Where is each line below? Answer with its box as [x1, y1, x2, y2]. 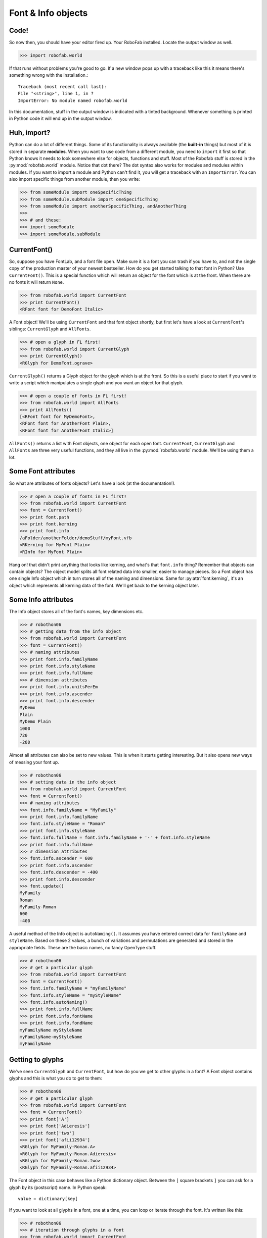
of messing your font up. [9, 759, 59, 765]
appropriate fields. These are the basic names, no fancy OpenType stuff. [9, 944, 157, 950]
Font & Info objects [9, 7, 88, 18]
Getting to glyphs [9, 1055, 64, 1064]
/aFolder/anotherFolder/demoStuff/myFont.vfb [19, 535, 132, 541]
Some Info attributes [9, 595, 74, 604]
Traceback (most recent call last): [18, 84, 107, 89]
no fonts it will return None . [9, 279, 64, 285]
